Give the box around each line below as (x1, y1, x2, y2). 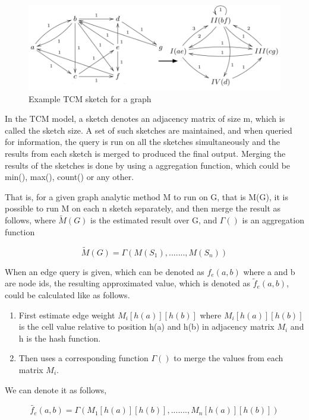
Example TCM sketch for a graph (29, 92, 152, 105)
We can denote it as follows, (5, 383, 107, 396)
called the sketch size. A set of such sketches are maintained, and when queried (5, 124, 292, 136)
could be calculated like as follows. (5, 288, 130, 301)
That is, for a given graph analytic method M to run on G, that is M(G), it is (5, 190, 288, 203)
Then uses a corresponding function (18, 352, 149, 364)
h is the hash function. (18, 331, 101, 344)
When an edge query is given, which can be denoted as (5, 265, 204, 277)
